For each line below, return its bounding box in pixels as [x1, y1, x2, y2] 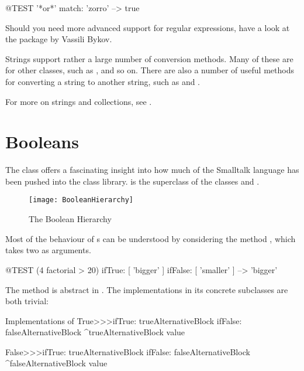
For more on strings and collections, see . [5, 95, 152, 107]
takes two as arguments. [5, 244, 91, 256]
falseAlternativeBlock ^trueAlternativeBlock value [5, 326, 185, 338]
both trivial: [5, 295, 49, 307]
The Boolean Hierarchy [29, 213, 112, 225]
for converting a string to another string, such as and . [5, 75, 201, 87]
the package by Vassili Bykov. [5, 33, 112, 45]
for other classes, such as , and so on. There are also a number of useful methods [5, 64, 294, 76]
